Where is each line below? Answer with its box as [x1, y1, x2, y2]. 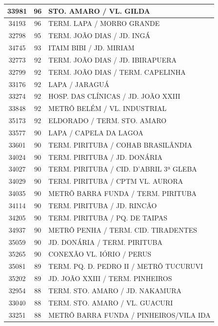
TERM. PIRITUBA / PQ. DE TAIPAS [48, 212, 168, 222]
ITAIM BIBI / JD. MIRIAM [48, 43, 135, 53]
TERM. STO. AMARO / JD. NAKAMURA [48, 285, 181, 295]
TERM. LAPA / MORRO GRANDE [48, 18, 160, 28]
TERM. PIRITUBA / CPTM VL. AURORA [48, 176, 183, 186]
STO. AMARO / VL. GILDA [48, 5, 150, 16]
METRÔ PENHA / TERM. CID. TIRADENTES [48, 224, 198, 235]
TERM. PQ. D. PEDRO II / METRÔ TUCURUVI [48, 261, 203, 271]
